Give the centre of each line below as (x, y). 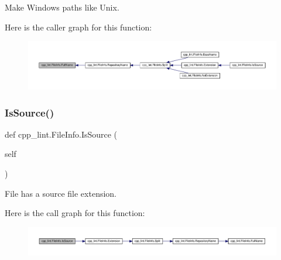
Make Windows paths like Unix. (62, 7)
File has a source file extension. (61, 193)
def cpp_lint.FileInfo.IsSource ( (61, 134)
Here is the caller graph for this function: (78, 27)
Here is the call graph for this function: (75, 213)
